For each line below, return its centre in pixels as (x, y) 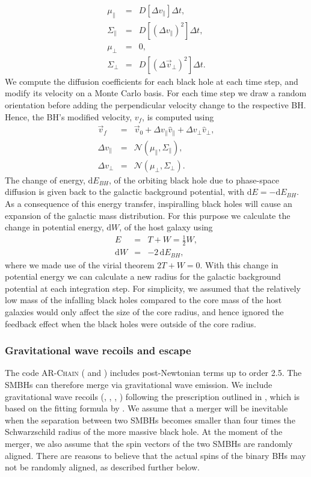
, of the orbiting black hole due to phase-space (194, 180)
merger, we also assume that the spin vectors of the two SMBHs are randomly (149, 444)
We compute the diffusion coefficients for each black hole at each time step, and (152, 81)
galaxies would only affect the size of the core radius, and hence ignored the (144, 312)
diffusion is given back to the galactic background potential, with (125, 192)
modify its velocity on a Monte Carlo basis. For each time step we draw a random (156, 93)
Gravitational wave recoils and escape (98, 350)
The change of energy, (45, 180)
